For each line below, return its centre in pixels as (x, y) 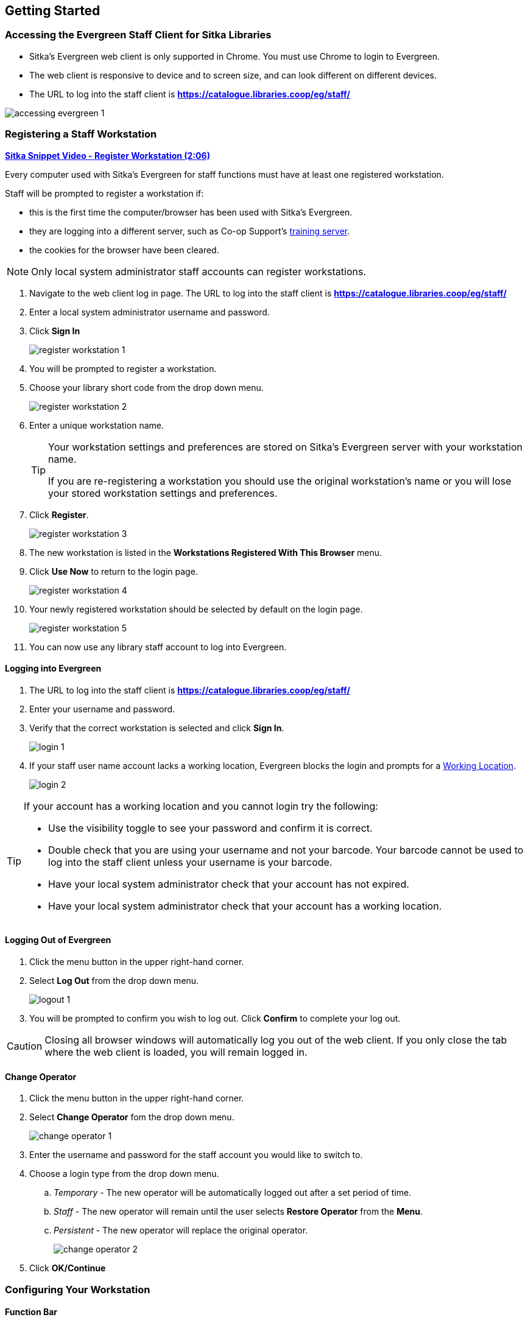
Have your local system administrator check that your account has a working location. (245, 906)
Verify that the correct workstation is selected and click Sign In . (157, 728)
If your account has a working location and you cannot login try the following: (201, 806)
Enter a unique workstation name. (97, 425)
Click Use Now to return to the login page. (114, 571)
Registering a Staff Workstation (81, 134)
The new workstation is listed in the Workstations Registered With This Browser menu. (206, 552)
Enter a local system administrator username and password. (150, 312)
